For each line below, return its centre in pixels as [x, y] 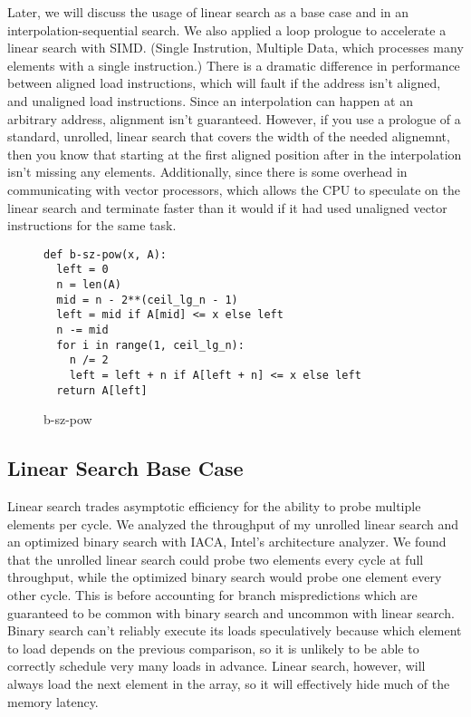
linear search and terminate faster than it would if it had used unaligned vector [227, 207]
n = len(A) [89, 285]
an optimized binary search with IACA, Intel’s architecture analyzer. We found [227, 542]
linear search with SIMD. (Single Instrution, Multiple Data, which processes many [235, 48]
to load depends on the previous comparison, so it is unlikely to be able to [213, 648]
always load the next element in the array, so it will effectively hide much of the [229, 684]
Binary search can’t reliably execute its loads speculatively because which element [235, 630]
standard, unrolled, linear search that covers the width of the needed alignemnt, [229, 136]
